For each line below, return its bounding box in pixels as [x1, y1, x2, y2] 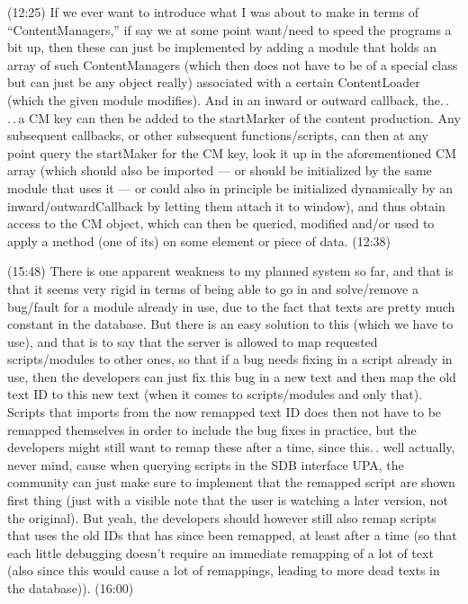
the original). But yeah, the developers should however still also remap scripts [7, 508, 436, 527]
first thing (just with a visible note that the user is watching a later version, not [7, 491, 448, 510]
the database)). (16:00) [7, 579, 134, 597]
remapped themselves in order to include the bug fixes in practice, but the [7, 420, 417, 439]
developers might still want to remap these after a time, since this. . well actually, [7, 438, 455, 457]
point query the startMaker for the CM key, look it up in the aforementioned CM [7, 143, 456, 162]
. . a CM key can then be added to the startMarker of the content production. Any [7, 108, 461, 127]
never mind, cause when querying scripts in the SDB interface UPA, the [7, 455, 404, 474]
